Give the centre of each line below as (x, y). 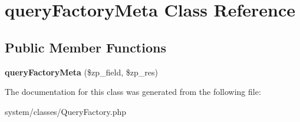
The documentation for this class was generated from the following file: (133, 92)
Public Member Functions (85, 47)
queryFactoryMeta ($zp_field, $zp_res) (81, 72)
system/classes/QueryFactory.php (65, 111)
